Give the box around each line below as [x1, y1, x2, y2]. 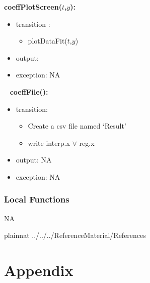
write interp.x [28, 137, 70, 148]
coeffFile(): [10, 86, 48, 97]
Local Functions [4, 193, 69, 206]
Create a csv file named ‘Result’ [28, 120, 126, 131]
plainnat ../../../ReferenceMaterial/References [4, 230, 146, 240]
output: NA [16, 154, 52, 165]
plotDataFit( [28, 35, 67, 46]
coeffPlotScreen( [4, 2, 62, 12]
